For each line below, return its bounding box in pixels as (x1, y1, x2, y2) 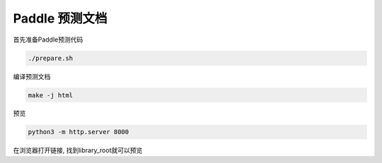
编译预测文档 (13, 72, 51, 80)
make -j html (28, 91, 74, 99)
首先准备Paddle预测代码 (13, 35, 83, 44)
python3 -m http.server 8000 (28, 128, 129, 136)
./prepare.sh (28, 54, 74, 62)
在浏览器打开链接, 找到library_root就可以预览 (13, 146, 143, 155)
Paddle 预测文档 (13, 11, 108, 26)
